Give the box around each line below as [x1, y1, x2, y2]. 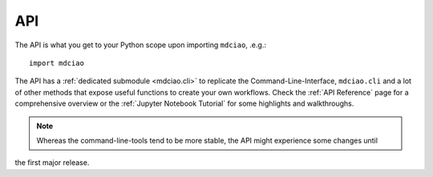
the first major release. [14, 158, 90, 167]
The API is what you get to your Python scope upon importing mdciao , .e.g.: [14, 40, 266, 50]
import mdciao [29, 58, 84, 67]
